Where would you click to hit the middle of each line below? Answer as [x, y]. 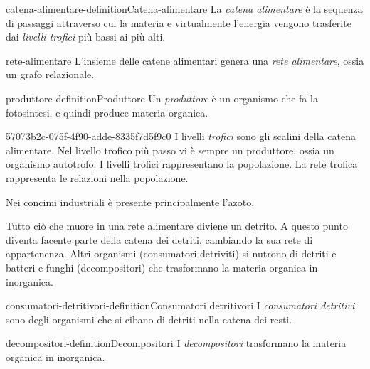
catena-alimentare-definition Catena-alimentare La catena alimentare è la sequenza [184, 9]
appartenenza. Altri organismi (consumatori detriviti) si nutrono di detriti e [171, 253]
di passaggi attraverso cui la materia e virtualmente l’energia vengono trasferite [179, 22]
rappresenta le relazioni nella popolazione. [97, 177]
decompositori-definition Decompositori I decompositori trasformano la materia [176, 343]
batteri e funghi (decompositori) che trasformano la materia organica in [162, 267]
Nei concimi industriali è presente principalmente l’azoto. [130, 202]
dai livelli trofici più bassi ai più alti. [86, 37]
